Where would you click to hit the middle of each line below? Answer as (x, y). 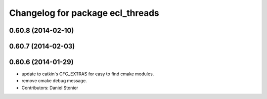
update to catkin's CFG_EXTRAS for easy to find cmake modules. (88, 74)
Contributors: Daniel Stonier (50, 88)
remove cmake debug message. (54, 81)
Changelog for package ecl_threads (84, 13)
